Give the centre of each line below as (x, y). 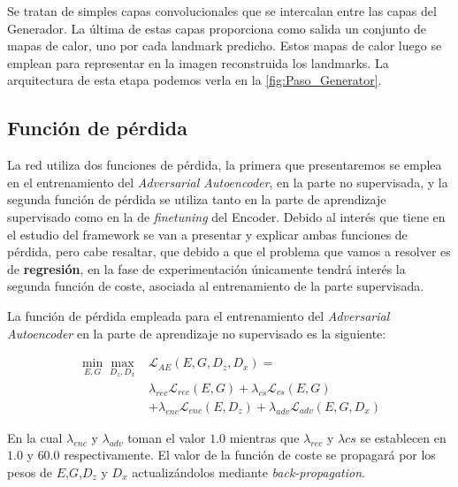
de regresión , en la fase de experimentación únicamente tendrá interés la (206, 268)
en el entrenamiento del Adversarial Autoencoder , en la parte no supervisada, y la (228, 182)
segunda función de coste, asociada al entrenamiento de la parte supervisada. (216, 286)
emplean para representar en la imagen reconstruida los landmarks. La (198, 62)
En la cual (35, 437)
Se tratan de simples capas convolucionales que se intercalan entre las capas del (222, 11)
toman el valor (167, 437)
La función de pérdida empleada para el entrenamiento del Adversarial (198, 315)
